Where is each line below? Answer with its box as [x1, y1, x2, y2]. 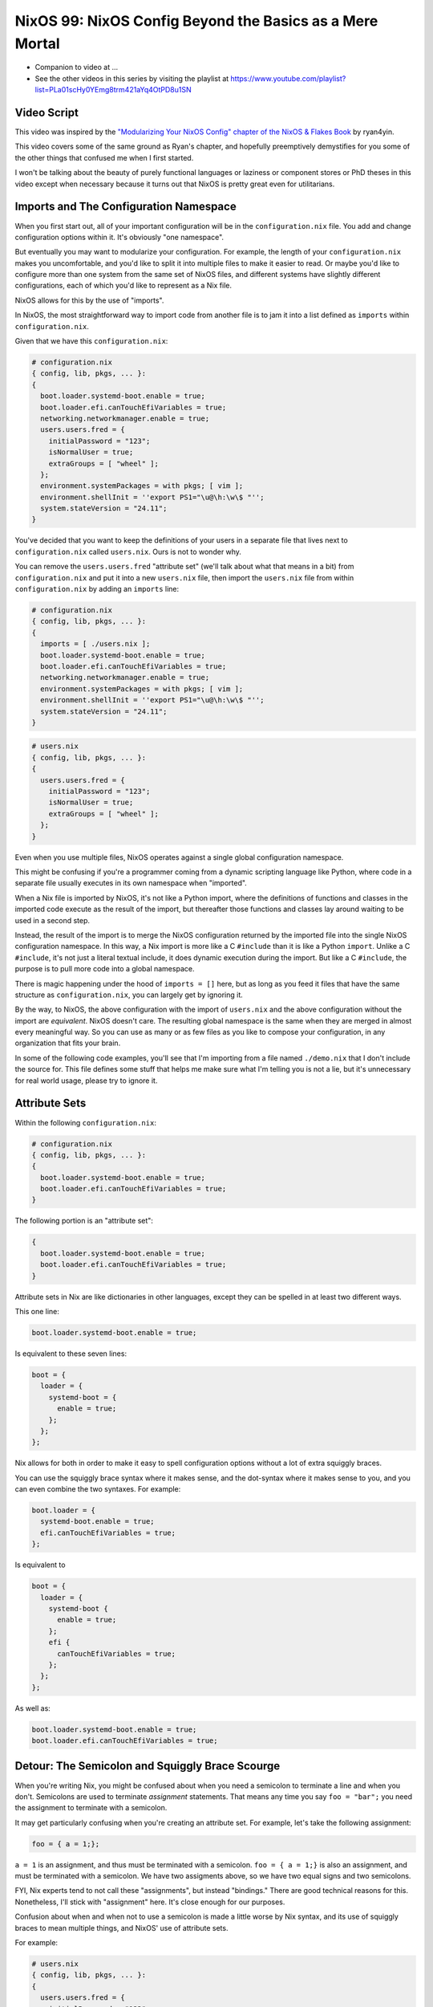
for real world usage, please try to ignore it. [14, 1076, 158, 1085]
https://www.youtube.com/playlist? [230, 73, 346, 83]
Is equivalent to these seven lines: [14, 1349, 127, 1358]
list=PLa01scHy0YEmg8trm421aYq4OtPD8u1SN [34, 85, 192, 95]
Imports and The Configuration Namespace [14, 200, 237, 214]
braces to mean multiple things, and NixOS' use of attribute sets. [14, 1923, 229, 1932]
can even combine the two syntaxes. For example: [14, 1484, 181, 1494]
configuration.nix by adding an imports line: [14, 584, 180, 594]
